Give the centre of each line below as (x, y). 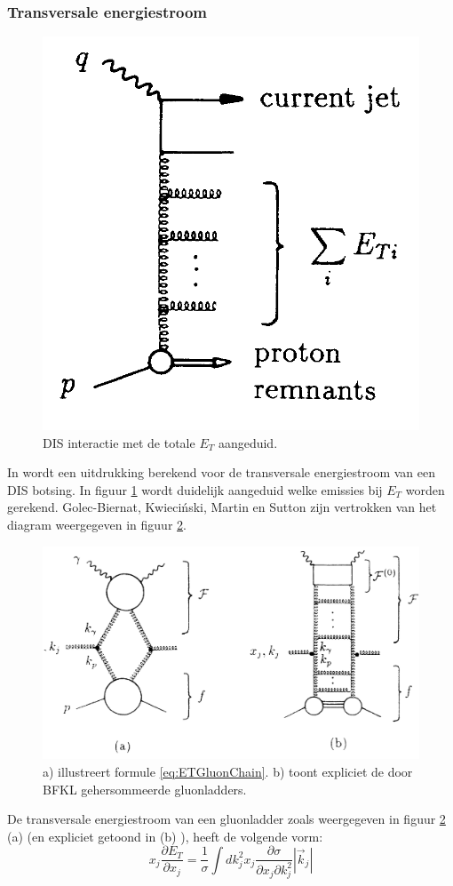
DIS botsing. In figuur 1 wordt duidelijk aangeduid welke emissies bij (195, 489)
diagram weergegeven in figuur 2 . (97, 525)
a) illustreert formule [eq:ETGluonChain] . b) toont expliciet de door (228, 771)
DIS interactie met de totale (119, 442)
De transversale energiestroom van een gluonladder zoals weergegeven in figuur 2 (226, 819)
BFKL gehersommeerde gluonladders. (145, 789)
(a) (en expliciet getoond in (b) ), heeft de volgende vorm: (165, 836)
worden (425, 489)
